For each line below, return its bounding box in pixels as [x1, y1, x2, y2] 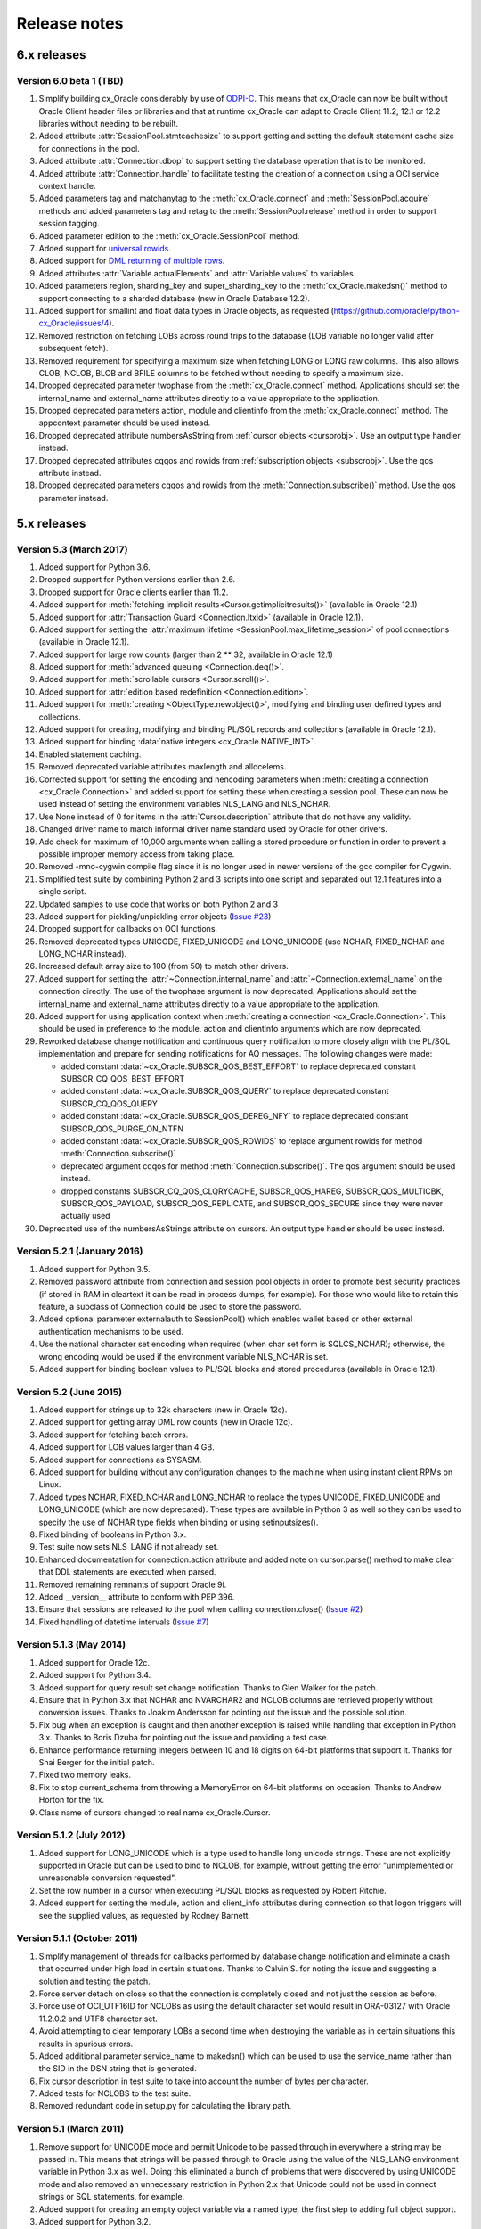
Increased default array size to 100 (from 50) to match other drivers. [38, 961, 289, 972]
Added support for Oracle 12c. [38, 1657, 151, 1667]
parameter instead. [38, 492, 109, 503]
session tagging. [38, 218, 100, 229]
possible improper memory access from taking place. [38, 848, 235, 860]
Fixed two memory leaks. [38, 1770, 132, 1781]
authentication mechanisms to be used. [38, 1326, 184, 1337]
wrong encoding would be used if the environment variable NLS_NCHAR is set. [38, 1351, 329, 1361]
